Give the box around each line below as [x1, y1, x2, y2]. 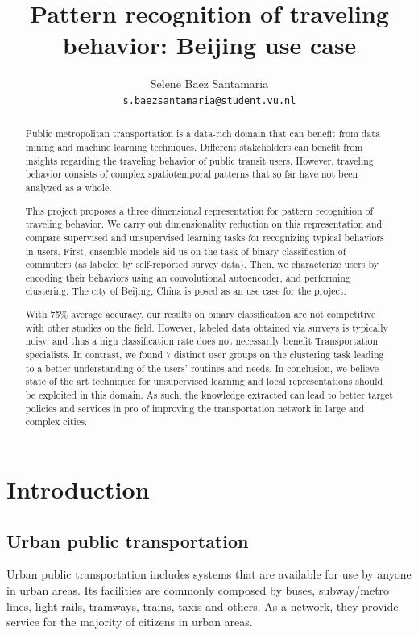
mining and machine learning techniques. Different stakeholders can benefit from [25, 140, 363, 154]
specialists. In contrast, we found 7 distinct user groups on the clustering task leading [25, 347, 384, 361]
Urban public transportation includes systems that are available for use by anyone [6, 566, 412, 583]
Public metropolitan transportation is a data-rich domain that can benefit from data [25, 127, 380, 140]
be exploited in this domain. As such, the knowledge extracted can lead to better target [25, 387, 393, 401]
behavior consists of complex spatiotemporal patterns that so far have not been [25, 167, 358, 181]
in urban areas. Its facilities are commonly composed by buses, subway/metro [6, 581, 390, 598]
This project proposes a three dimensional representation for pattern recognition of [25, 203, 374, 217]
